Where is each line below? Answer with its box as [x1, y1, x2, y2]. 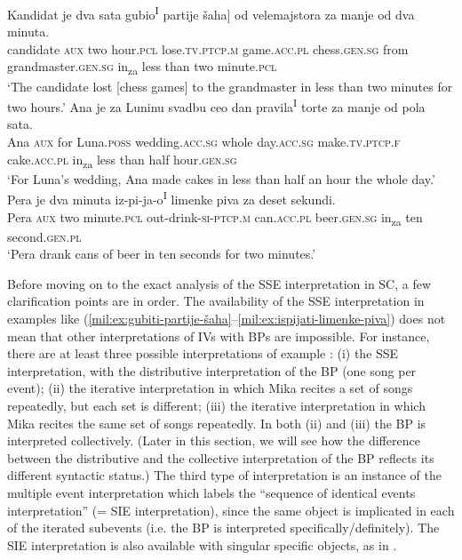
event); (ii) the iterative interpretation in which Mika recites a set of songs [7, 379, 413, 397]
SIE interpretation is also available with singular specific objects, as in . [7, 535, 397, 554]
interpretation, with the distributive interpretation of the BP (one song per [7, 361, 417, 380]
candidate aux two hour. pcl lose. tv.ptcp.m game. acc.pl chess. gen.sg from [7, 39, 409, 58]
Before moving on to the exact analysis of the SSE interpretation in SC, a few [7, 274, 432, 292]
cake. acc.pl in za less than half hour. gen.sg [7, 149, 237, 171]
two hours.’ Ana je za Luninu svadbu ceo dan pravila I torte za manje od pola [7, 95, 426, 116]
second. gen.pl [7, 227, 82, 245]
